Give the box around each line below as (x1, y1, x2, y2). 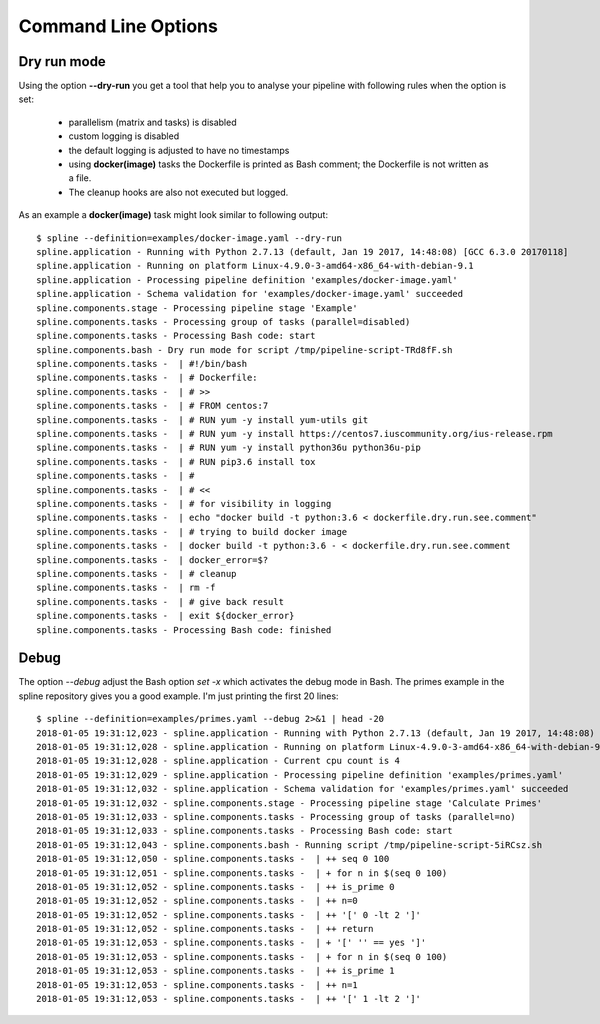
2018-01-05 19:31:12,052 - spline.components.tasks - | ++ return (36, 923, 374, 935)
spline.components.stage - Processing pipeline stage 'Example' (36, 302, 359, 314)
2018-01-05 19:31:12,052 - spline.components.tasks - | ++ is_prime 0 (36, 881, 395, 892)
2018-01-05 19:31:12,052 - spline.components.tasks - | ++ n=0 (36, 895, 359, 907)
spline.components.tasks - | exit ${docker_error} (36, 610, 295, 622)
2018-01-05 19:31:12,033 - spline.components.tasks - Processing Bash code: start (36, 825, 453, 837)
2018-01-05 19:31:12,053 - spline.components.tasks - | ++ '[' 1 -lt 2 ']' (36, 993, 422, 1005)
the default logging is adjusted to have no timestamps (68, 144, 290, 156)
